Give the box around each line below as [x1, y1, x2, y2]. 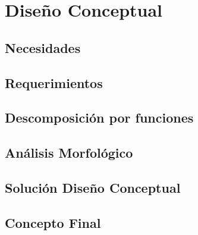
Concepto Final [5, 213, 101, 231]
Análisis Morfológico [5, 143, 133, 162]
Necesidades [5, 38, 81, 57]
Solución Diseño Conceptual [5, 178, 181, 196]
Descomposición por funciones [5, 108, 194, 127]
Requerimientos [5, 73, 103, 92]
